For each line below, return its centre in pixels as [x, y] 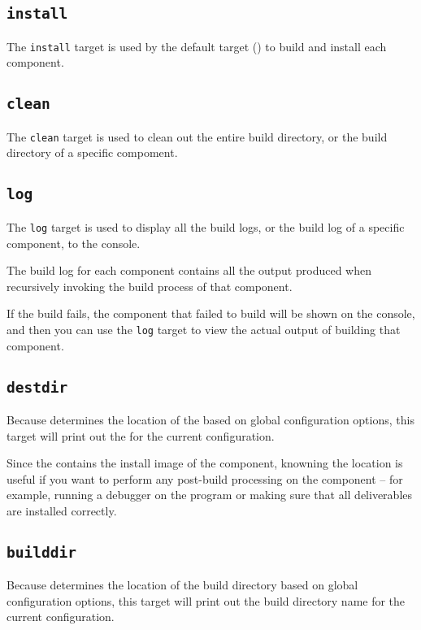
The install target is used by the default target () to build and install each [197, 46]
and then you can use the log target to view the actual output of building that [204, 329]
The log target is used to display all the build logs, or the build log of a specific [206, 226]
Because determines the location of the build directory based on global [182, 585]
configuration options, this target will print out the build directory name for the [206, 600]
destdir [37, 387]
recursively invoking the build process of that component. [150, 286]
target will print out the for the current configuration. [141, 435]
